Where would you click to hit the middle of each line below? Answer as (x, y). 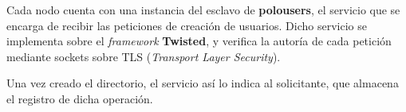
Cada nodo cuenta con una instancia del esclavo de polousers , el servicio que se (203, 10)
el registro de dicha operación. (80, 98)
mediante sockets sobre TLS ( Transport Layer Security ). (144, 56)
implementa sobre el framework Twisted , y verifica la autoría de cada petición (199, 41)
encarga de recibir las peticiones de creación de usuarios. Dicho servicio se (187, 25)
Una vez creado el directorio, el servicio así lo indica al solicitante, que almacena (203, 83)
